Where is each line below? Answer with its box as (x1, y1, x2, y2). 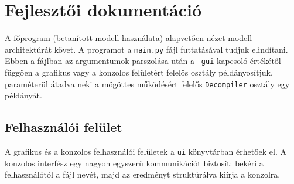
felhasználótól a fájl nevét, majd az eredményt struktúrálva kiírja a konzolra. (5, 168, 281, 180)
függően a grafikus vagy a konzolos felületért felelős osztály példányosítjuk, (5, 66, 273, 79)
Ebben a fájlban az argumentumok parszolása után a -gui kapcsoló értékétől (5, 54, 281, 67)
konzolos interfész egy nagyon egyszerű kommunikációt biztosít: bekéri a (5, 156, 264, 169)
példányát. (5, 89, 42, 101)
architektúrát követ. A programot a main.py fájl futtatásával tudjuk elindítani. (5, 43, 288, 55)
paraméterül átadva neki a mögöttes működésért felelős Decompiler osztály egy (5, 77, 290, 90)
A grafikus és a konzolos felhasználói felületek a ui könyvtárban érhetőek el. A (5, 145, 287, 158)
